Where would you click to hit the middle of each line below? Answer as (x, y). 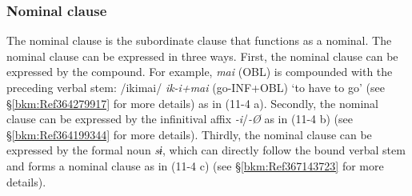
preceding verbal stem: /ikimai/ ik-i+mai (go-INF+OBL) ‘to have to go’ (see (196, 87)
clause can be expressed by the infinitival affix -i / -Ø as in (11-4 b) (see (180, 119)
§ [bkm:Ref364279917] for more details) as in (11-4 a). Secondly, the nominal (192, 103)
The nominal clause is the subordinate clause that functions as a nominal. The (199, 40)
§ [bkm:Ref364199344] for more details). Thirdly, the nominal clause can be (189, 134)
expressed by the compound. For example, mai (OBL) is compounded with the (200, 72)
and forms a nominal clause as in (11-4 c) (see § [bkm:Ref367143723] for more (195, 165)
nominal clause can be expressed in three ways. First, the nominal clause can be (202, 56)
